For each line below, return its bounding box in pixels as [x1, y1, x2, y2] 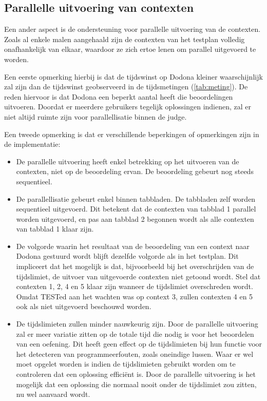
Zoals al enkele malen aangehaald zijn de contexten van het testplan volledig [4, 33, 245, 44]
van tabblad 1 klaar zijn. [16, 223, 94, 234]
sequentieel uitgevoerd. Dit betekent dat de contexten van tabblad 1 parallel [16, 203, 256, 214]
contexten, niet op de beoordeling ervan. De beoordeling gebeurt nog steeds [16, 166, 254, 177]
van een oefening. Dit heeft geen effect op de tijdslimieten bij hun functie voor [16, 338, 262, 349]
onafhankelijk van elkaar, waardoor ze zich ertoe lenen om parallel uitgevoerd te [4, 44, 256, 54]
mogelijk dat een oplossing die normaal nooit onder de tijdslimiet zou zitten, [16, 378, 257, 389]
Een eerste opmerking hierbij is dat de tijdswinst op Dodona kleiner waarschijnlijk [4, 71, 263, 82]
